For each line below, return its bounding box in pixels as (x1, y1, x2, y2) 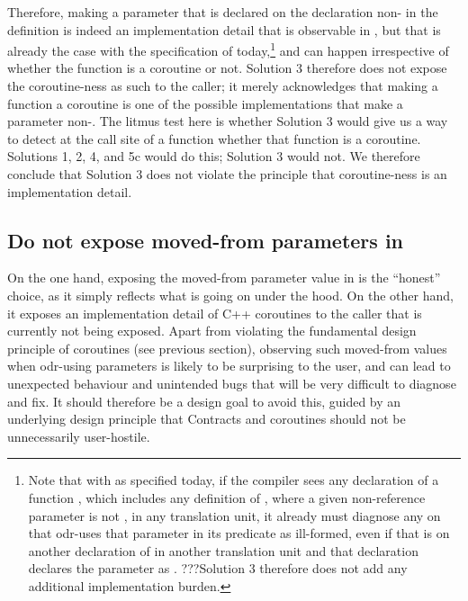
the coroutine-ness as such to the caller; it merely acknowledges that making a (7, 76, 438, 95)
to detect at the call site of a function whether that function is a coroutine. (7, 129, 421, 148)
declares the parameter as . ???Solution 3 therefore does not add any (28, 559, 408, 578)
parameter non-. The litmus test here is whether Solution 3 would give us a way (7, 112, 448, 130)
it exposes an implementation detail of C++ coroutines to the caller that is (7, 303, 422, 322)
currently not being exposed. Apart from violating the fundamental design (7, 321, 417, 340)
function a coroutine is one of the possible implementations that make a (7, 94, 403, 112)
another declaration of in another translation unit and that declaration (28, 541, 418, 560)
